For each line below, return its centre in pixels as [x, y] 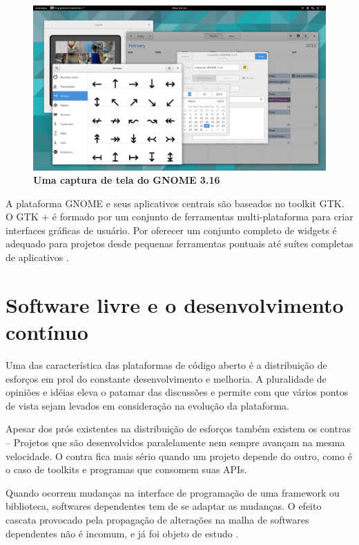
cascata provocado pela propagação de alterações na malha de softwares [157, 519]
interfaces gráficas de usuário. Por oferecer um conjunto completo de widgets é [171, 230]
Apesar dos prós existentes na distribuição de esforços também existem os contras [178, 429]
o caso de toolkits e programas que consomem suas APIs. [126, 469]
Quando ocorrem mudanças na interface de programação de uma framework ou [173, 492]
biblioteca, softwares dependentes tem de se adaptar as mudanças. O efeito [164, 506]
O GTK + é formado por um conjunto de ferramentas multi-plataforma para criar [179, 217]
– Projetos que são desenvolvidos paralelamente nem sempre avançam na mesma [175, 442]
